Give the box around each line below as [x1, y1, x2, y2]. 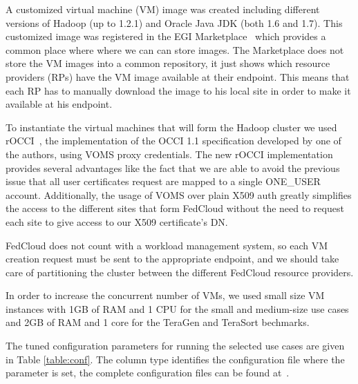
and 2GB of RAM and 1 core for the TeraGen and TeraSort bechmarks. [6, 315, 310, 329]
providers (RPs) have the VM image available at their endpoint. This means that [6, 69, 350, 84]
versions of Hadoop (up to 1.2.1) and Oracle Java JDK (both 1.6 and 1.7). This [6, 15, 343, 30]
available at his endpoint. [6, 97, 113, 111]
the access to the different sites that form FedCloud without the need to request [6, 201, 344, 215]
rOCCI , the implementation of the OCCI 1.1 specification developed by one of [6, 133, 341, 148]
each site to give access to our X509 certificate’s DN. [6, 214, 228, 229]
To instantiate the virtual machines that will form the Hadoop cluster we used [6, 119, 337, 134]
